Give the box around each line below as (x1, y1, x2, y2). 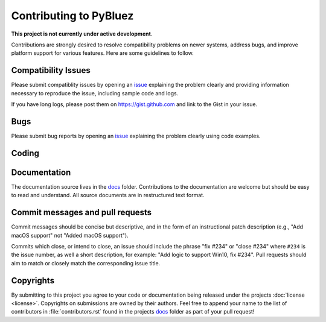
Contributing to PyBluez (11, 9, 134, 22)
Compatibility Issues (11, 65, 91, 75)
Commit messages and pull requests (11, 207, 152, 218)
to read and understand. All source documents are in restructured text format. (11, 192, 205, 199)
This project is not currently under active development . (11, 30, 153, 37)
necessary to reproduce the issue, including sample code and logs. (11, 89, 179, 96)
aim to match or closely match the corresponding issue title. (11, 259, 161, 267)
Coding (11, 148, 39, 158)
